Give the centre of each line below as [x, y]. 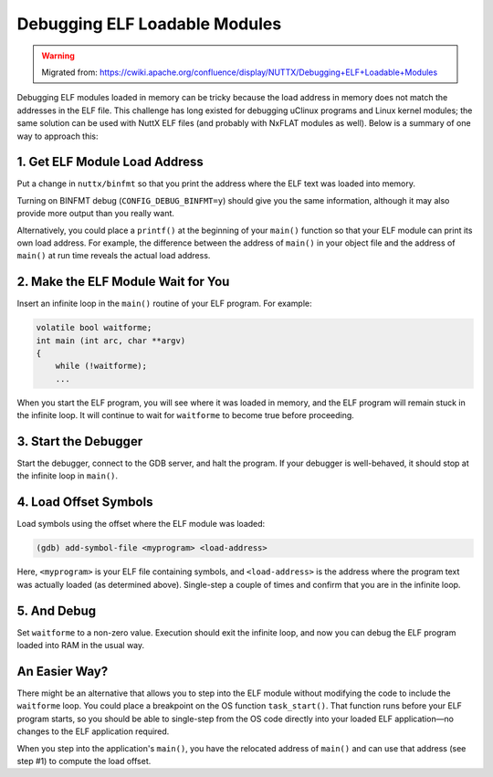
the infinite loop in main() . [68, 476]
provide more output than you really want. [96, 214]
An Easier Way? [63, 671]
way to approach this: [58, 136]
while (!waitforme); [101, 366]
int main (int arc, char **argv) [111, 341]
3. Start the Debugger [80, 441]
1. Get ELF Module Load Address [110, 162]
